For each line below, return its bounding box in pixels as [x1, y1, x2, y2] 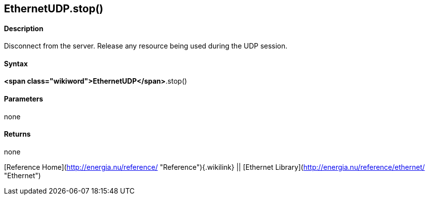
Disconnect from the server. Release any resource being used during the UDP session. [4, 42, 288, 50]
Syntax [4, 59, 28, 68]
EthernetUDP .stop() [4, 2, 103, 15]
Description [4, 24, 44, 33]
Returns [4, 130, 31, 139]
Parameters [4, 95, 43, 103]
